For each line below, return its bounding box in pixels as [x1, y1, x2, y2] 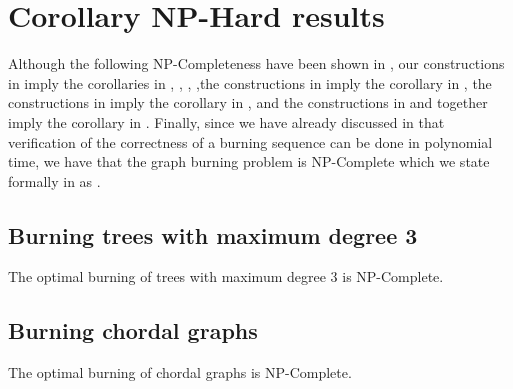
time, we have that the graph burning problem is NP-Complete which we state [8, 151, 490, 172]
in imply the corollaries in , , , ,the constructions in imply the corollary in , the [8, 72, 492, 93]
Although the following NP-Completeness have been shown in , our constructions [8, 53, 505, 74]
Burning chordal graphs [8, 315, 258, 346]
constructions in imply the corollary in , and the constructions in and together [8, 92, 488, 113]
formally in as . [8, 170, 101, 191]
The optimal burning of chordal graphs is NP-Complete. [8, 362, 352, 383]
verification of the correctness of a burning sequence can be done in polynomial [8, 131, 493, 152]
